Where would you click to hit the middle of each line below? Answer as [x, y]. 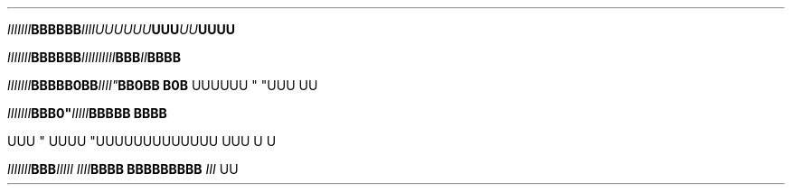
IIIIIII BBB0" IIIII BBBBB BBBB [87, 113]
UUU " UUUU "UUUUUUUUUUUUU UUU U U [142, 141]
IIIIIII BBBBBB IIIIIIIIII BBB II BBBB [94, 57]
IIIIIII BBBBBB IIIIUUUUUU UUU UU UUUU [121, 29]
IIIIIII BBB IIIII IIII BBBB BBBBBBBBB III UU [123, 169]
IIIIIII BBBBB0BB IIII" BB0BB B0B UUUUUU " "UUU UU [163, 85]
